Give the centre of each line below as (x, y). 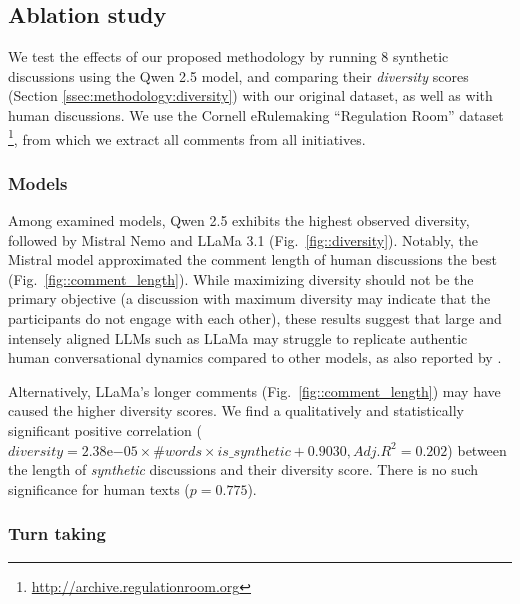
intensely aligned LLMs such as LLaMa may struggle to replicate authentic (238, 337)
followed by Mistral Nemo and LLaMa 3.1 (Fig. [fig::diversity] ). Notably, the (243, 239)
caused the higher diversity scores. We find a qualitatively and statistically (236, 410)
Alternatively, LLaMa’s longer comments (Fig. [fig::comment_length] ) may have (254, 390)
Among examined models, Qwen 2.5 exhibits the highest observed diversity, (239, 220)
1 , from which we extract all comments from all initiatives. (187, 137)
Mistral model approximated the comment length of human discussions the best (252, 259)
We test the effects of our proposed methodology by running (192, 56)
